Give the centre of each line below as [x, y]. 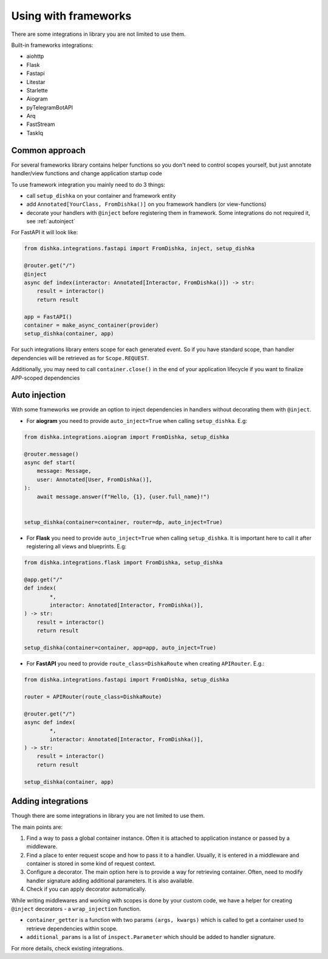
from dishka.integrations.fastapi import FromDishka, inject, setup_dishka [139, 249]
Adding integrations [50, 801]
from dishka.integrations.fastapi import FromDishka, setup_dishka [127, 679]
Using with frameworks [71, 16]
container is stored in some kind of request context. [91, 863]
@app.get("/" [43, 579]
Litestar [36, 82]
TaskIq [35, 133]
